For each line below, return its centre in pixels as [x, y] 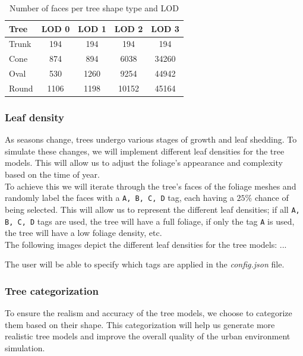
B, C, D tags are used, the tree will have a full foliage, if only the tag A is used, [150, 221]
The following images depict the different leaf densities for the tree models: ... [146, 244]
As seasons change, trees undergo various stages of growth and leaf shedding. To [151, 139]
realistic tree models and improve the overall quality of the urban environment [148, 336]
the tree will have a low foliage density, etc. [83, 233]
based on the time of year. [52, 174]
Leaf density [34, 117]
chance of [272, 198]
